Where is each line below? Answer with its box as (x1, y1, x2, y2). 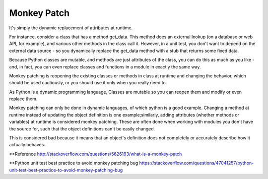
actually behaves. (9, 142, 46, 148)
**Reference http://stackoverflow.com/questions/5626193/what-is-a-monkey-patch (9, 151, 182, 157)
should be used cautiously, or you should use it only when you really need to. (9, 80, 167, 86)
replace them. (9, 96, 38, 102)
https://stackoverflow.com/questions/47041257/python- (139, 160, 254, 166)
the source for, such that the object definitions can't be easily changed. (9, 125, 155, 131)
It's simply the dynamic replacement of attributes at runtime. (9, 25, 133, 31)
